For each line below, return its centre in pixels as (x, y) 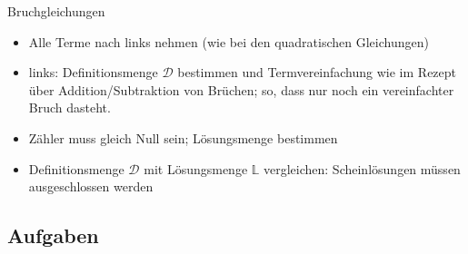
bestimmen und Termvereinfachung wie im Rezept (317, 72)
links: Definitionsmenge (93, 72)
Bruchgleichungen (56, 11)
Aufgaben (53, 235)
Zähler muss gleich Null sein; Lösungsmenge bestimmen (183, 137)
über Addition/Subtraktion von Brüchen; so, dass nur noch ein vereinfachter (241, 89)
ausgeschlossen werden (91, 186)
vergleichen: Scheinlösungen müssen (362, 168)
